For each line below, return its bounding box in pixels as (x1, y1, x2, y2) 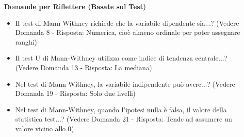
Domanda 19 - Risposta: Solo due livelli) (15, 88, 136, 98)
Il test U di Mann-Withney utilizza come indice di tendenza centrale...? (15, 53, 228, 63)
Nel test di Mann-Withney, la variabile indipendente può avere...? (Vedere (15, 78, 235, 89)
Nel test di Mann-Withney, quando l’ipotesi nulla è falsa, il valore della (15, 104, 227, 114)
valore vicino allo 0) (15, 123, 74, 133)
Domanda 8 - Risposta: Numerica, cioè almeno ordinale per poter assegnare (15, 27, 240, 37)
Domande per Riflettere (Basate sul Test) (4, 1, 146, 11)
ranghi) (15, 36, 37, 46)
